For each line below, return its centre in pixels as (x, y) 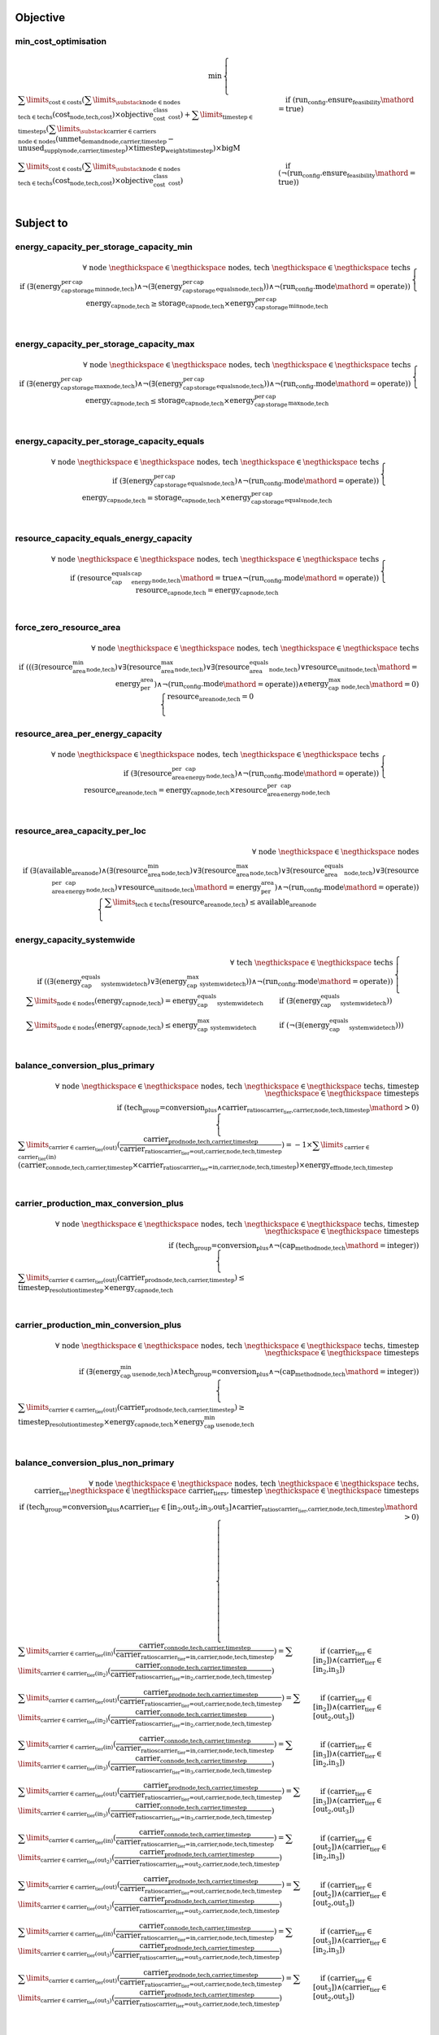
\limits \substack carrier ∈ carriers (107, 130)
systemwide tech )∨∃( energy (143, 982)
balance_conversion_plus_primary (85, 1066)
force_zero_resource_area (68, 628)
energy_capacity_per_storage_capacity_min (104, 247)
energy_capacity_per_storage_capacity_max (105, 344)
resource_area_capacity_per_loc (80, 830)
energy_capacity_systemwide (75, 940)
